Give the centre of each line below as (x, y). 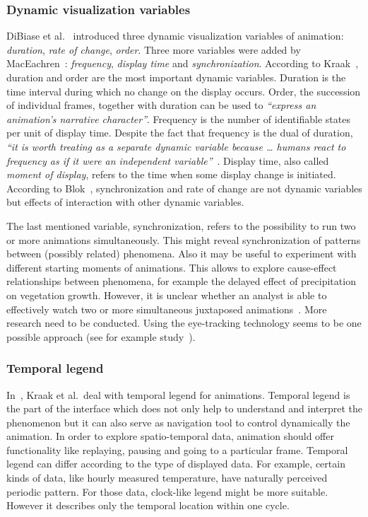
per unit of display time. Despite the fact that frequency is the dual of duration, (180, 133)
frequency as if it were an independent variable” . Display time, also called (168, 160)
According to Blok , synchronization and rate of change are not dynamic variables (184, 188)
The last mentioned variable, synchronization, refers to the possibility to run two (181, 225)
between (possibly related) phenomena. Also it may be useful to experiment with (182, 254)
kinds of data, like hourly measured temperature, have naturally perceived (167, 478)
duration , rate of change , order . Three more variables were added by (154, 49)
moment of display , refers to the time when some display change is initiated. (171, 174)
